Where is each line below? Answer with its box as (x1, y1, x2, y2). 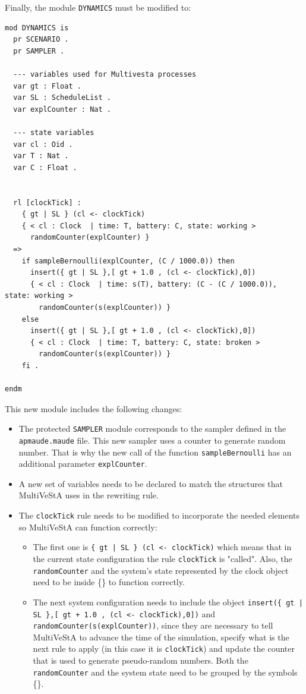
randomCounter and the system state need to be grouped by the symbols (33, 665, 298, 678)
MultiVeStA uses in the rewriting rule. (18, 489, 159, 501)
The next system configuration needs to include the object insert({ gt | (33, 595, 303, 608)
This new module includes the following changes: (5, 402, 182, 414)
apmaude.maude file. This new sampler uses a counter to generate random (18, 434, 286, 446)
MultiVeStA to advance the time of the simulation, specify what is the (33, 630, 289, 643)
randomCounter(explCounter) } (30, 233, 150, 242)
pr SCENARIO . (13, 35, 69, 44)
